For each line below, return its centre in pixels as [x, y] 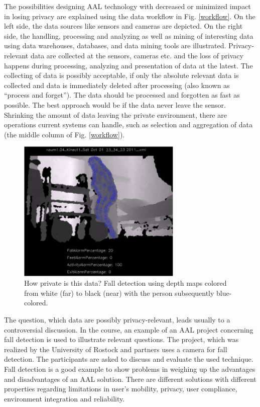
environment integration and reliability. [64, 398]
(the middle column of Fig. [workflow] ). [64, 134]
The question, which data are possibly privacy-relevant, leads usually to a [117, 319]
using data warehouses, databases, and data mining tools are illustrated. [115, 46]
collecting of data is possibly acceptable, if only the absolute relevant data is [121, 75]
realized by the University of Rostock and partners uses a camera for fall [116, 349]
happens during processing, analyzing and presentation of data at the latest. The [128, 65]
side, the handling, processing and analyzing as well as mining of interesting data [129, 35]
